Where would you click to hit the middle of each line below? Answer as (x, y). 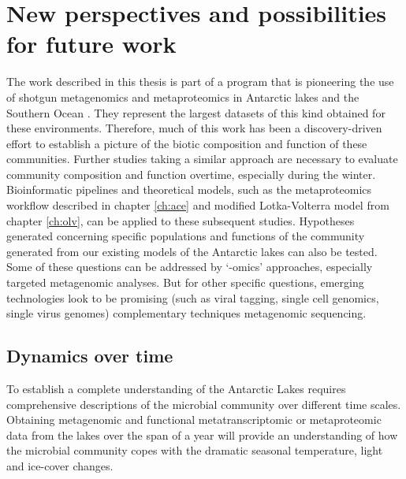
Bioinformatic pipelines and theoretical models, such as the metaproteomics (189, 189)
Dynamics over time (90, 356)
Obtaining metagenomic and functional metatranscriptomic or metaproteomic (194, 420)
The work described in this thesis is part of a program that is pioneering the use (200, 82)
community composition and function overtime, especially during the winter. (191, 174)
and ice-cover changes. (60, 465)
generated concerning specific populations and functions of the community (186, 236)
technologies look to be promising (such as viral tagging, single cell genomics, (193, 297)
